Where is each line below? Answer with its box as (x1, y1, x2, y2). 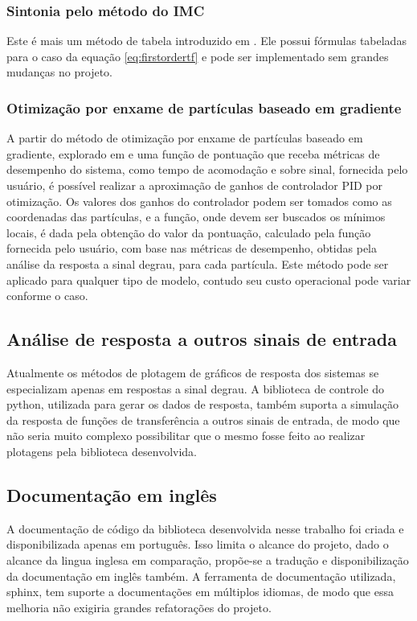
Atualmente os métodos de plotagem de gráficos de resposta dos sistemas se (6, 364, 379, 380)
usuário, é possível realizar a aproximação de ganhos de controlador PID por (6, 177, 383, 193)
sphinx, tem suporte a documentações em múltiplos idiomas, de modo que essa (6, 583, 394, 600)
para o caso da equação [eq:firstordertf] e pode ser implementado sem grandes (6, 47, 389, 64)
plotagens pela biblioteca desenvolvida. (6, 442, 198, 459)
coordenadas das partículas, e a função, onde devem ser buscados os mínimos (6, 208, 386, 225)
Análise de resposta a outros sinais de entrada (6, 327, 397, 352)
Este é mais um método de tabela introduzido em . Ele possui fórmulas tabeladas (6, 32, 407, 49)
